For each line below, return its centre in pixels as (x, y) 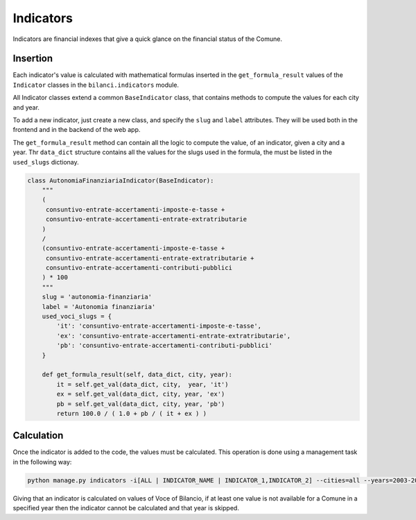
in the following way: (42, 462)
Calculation (38, 436)
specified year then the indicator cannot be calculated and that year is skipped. (126, 508)
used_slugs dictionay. (46, 162)
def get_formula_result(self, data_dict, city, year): (137, 375)
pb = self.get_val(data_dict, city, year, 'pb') (141, 404)
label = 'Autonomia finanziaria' (99, 307)
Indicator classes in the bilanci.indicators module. (96, 85)
